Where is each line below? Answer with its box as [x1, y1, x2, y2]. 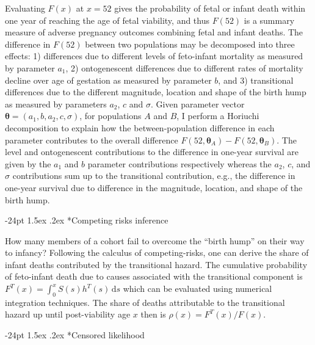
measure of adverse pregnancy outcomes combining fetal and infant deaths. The [5, 26, 303, 38]
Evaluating [5, 2, 45, 14]
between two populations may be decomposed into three [85, 37, 295, 50]
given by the [5, 157, 51, 170]
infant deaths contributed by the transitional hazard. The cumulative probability [5, 258, 308, 271]
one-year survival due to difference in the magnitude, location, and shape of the [5, 181, 303, 194]
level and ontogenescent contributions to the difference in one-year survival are [5, 145, 299, 158]
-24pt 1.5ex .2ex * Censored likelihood [5, 329, 145, 341]
